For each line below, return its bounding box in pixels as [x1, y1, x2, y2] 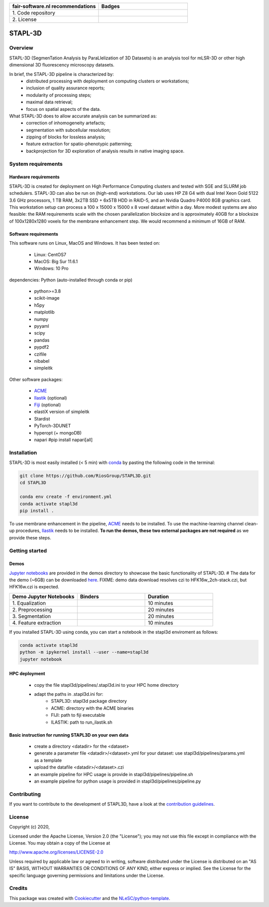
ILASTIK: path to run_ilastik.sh [51, 719, 113, 725]
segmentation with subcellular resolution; [26, 127, 111, 133]
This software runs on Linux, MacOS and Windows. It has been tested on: [9, 240, 160, 246]
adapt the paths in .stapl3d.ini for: [34, 691, 104, 697]
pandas [34, 337, 50, 343]
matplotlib [34, 309, 55, 315]
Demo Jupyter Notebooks [12, 593, 75, 600]
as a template [34, 757, 62, 763]
